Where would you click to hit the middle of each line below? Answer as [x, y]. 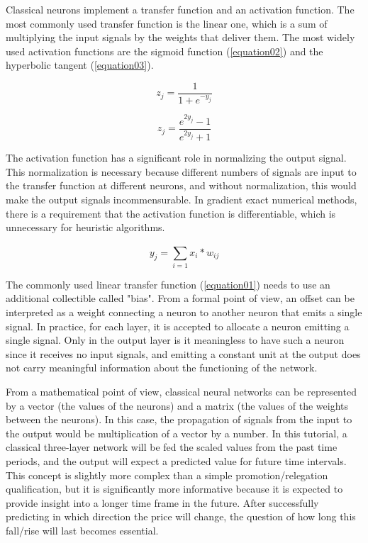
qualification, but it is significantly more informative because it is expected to [174, 489]
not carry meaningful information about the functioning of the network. [162, 368]
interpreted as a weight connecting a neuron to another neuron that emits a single [184, 312]
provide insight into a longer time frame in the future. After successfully [162, 502]
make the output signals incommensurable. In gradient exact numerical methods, [182, 199]
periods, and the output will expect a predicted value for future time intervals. [176, 460]
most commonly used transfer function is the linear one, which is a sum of [167, 23]
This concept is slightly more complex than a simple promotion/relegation [167, 475]
